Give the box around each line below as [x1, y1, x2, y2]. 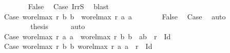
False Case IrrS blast [28, 1, 109, 11]
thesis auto [30, 21, 85, 32]
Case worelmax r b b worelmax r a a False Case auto [4, 11, 226, 21]
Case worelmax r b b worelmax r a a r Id [4, 41, 152, 51]
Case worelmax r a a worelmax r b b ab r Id [4, 31, 171, 41]
